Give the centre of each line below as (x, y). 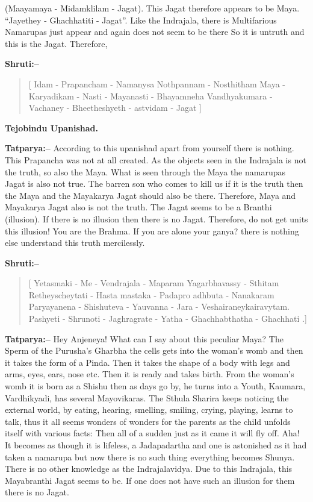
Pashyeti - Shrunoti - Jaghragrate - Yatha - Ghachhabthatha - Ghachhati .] (168, 318)
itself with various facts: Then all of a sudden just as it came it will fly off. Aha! (152, 433)
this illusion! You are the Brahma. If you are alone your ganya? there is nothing (152, 231)
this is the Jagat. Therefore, (56, 43)
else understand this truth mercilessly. (75, 243)
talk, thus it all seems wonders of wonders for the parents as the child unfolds (148, 421)
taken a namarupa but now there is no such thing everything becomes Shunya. (150, 457)
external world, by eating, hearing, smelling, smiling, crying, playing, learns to (149, 409)
